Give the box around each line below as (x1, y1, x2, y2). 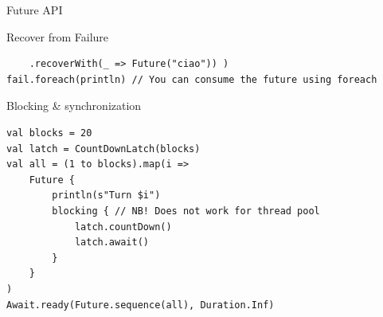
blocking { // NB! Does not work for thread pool (52, 205, 320, 217)
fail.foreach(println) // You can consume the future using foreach (6, 73, 377, 85)
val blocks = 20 (6, 127, 92, 139)
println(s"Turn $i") (52, 190, 161, 202)
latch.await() (74, 237, 149, 249)
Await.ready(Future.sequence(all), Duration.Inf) (6, 299, 275, 311)
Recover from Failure (6, 28, 109, 45)
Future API (6, 2, 63, 18)
